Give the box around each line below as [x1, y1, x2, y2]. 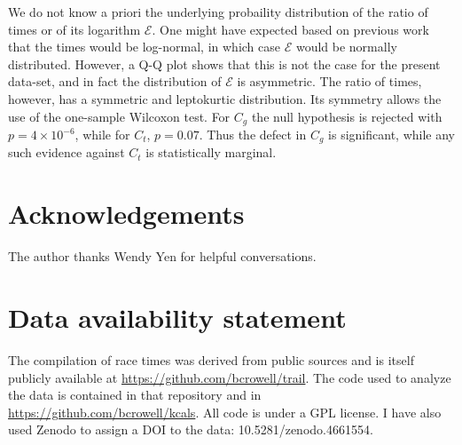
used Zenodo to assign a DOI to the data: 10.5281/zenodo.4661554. [8, 420, 373, 439]
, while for [74, 125, 130, 144]
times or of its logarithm [8, 20, 141, 38]
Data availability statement [8, 298, 347, 335]
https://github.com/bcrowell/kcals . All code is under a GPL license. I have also [8, 402, 442, 421]
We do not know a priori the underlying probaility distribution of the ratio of [8, 3, 428, 20]
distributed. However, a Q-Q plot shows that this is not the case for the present [8, 54, 441, 73]
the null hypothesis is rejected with [251, 107, 442, 125]
